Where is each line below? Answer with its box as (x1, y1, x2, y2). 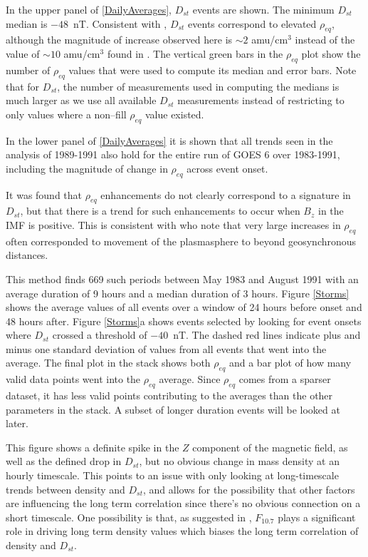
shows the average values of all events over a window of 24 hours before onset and (6, 300, 362, 315)
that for (6, 78, 40, 93)
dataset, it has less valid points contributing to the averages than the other (6, 388, 333, 403)
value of (6, 46, 40, 61)
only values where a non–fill (6, 106, 127, 121)
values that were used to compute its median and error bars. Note (68, 62, 357, 77)
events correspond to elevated (188, 16, 317, 31)
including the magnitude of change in (6, 160, 168, 175)
